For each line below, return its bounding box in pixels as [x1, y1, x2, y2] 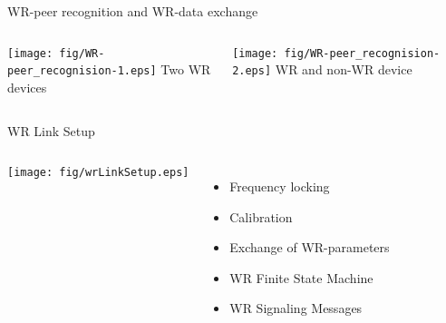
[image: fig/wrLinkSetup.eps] [7, 166, 189, 180]
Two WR [160, 60, 211, 79]
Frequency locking [229, 177, 330, 196]
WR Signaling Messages [229, 299, 363, 318]
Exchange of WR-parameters [229, 238, 390, 257]
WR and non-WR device [275, 60, 412, 79]
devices [7, 77, 47, 96]
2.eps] [232, 64, 272, 78]
